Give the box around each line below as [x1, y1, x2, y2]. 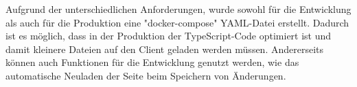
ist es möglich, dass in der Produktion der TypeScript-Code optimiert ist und [5, 29, 332, 43]
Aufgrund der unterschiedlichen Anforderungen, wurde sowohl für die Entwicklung [5, 2, 352, 16]
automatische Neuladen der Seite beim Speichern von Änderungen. [5, 68, 286, 82]
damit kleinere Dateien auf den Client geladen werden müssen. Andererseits [5, 41, 324, 56]
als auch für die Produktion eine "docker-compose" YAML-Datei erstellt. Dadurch [5, 15, 349, 29]
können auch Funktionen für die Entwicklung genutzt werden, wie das [5, 55, 299, 69]
